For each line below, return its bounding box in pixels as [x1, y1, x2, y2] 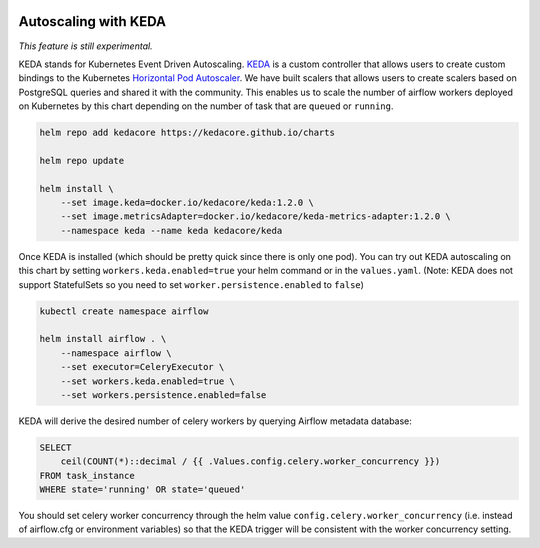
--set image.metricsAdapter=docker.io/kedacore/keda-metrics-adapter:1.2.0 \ [60, 211, 452, 222]
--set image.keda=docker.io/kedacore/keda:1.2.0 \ [60, 197, 314, 209]
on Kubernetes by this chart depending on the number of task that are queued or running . [18, 100, 394, 112]
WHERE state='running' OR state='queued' [39, 484, 246, 495]
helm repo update [39, 155, 125, 166]
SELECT [39, 441, 72, 453]
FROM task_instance [39, 470, 135, 481]
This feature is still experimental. [18, 40, 154, 52]
